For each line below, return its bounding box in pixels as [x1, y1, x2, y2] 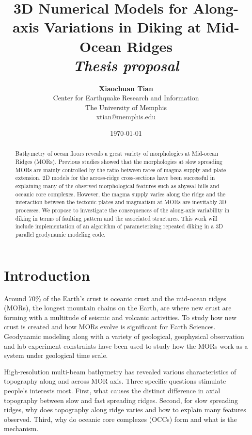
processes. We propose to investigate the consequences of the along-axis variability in [15, 206, 230, 214]
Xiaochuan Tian [99, 83, 153, 93]
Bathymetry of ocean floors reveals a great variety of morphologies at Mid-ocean [15, 149, 219, 158]
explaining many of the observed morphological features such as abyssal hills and [15, 182, 220, 190]
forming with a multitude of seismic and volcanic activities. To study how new [4, 312, 236, 322]
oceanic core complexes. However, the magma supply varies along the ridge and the [15, 190, 226, 198]
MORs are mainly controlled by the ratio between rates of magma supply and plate [15, 165, 226, 174]
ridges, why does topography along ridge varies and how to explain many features [4, 404, 246, 415]
